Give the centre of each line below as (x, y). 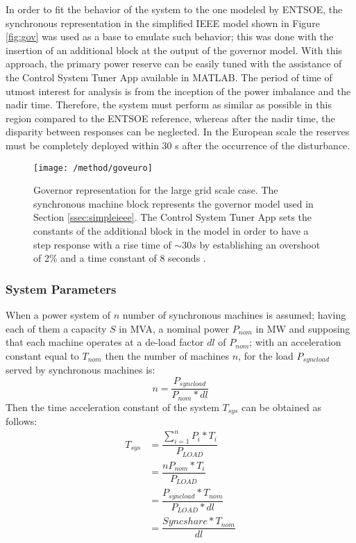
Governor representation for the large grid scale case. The (156, 190)
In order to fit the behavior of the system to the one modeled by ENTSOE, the (174, 9)
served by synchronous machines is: (80, 370)
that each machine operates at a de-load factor (105, 342)
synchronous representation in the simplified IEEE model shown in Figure (163, 23)
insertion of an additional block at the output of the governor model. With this (174, 50)
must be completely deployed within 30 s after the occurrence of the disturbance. (178, 145)
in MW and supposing (303, 328)
